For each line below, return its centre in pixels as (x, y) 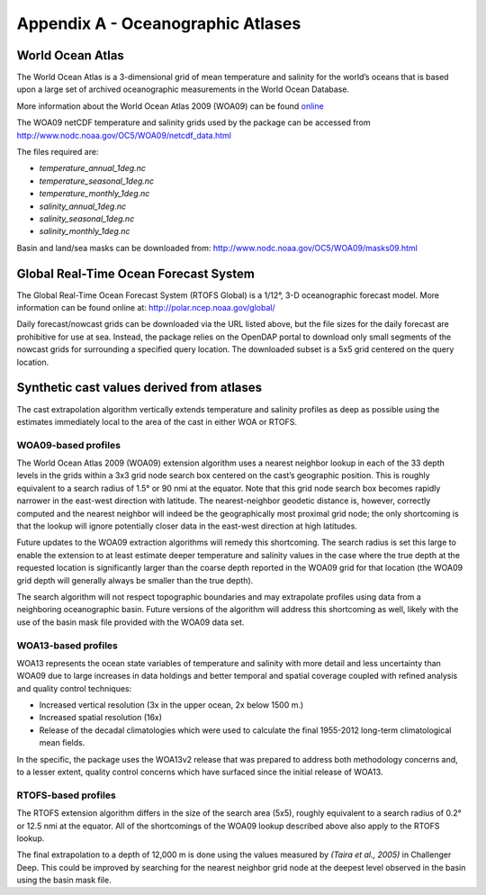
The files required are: (58, 152)
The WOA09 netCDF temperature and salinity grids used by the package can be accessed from (193, 122)
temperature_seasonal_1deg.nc (97, 181)
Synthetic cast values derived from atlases (139, 388)
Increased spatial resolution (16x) (100, 718)
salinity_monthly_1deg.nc (85, 231)
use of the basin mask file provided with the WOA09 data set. (130, 622)
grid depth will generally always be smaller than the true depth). (135, 580)
